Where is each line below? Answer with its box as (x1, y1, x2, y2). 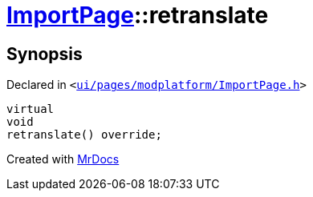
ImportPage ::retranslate (6, 2, 269, 29)
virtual (6, 103, 55, 116)
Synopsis (6, 43, 83, 64)
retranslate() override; (6, 128, 162, 142)
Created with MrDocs (6, 152, 120, 167)
